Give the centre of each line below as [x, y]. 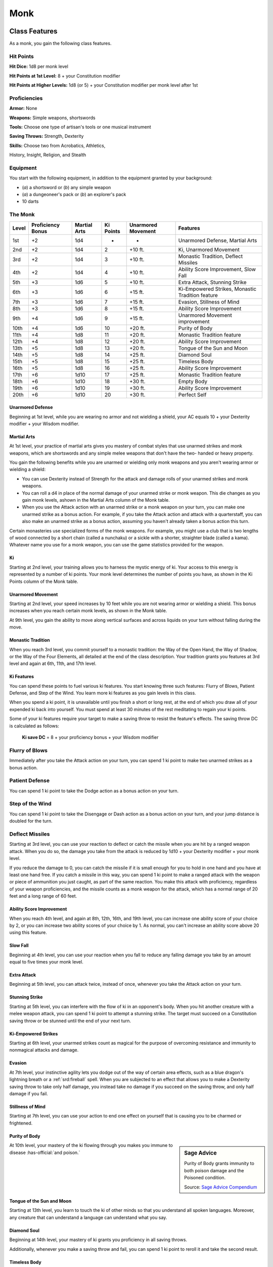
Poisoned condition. [205, 1178]
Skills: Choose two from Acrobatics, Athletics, [57, 145]
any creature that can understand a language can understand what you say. [88, 1217]
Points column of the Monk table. [44, 581]
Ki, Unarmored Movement [209, 249]
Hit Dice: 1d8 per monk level [39, 66]
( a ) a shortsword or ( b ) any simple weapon [66, 187]
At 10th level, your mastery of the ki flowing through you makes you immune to [91, 1145]
